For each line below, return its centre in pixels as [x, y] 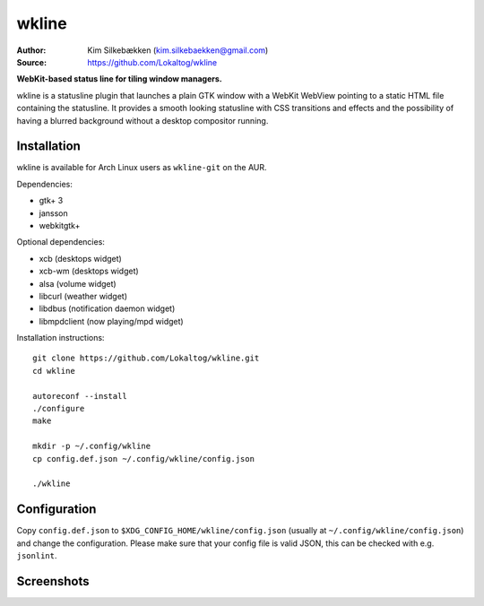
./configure [59, 409]
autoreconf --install [80, 396]
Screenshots [53, 581]
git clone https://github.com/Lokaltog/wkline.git [146, 358]
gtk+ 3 [51, 201]
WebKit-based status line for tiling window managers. [120, 79]
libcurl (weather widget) [83, 296]
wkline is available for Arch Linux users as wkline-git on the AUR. [142, 168]
